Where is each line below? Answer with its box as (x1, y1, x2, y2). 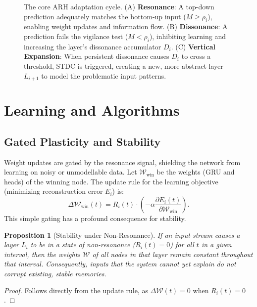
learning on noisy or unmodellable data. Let (4, 167, 137, 177)
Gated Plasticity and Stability (4, 133, 161, 149)
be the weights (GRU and (156, 167, 235, 177)
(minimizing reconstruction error (4, 186, 103, 196)
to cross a (181, 51, 211, 61)
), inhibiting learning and (149, 31, 226, 41)
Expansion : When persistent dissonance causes (24, 51, 169, 61)
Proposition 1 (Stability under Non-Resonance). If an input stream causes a (4, 229, 240, 240)
